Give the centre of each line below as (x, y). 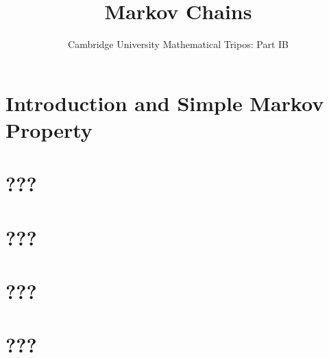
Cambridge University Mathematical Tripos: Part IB (178, 44)
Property (49, 129)
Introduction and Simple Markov (165, 103)
